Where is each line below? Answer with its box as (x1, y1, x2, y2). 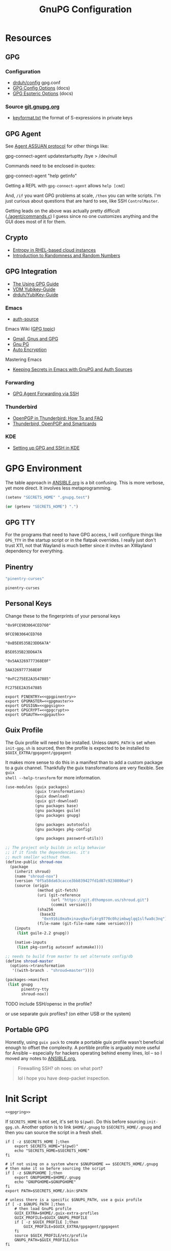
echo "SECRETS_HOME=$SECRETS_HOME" (14, 1148, 90, 1154)
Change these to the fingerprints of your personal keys (5, 612, 121, 619)
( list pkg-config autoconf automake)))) (16, 944, 103, 950)
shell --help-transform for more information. (5, 774, 101, 780)
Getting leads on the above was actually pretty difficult (5, 208, 120, 214)
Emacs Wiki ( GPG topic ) (5, 326, 55, 332)
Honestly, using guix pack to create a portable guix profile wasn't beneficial (5, 1039, 164, 1045)
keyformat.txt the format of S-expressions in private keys (12, 115, 133, 121)
